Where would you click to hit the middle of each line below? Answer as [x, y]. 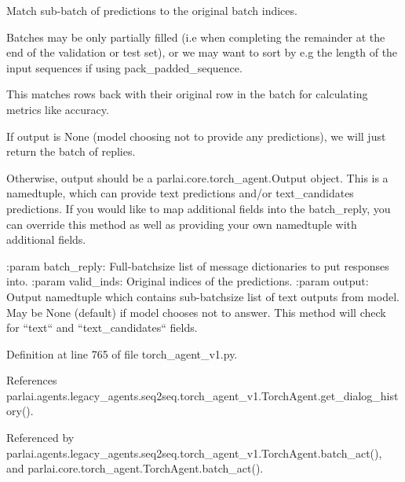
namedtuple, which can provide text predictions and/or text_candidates [180, 193]
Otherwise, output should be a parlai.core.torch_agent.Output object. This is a [197, 177]
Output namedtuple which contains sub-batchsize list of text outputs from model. [203, 296]
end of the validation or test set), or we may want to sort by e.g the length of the [202, 52]
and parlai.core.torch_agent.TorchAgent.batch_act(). [135, 468]
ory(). [20, 411]
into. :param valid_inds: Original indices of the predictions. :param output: [188, 281]
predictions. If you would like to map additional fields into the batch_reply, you [199, 208]
